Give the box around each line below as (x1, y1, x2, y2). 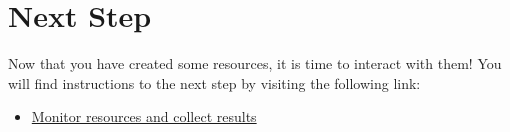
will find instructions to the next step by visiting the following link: (8, 72, 421, 93)
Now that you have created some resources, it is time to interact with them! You (8, 53, 502, 74)
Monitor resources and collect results (31, 106, 257, 127)
